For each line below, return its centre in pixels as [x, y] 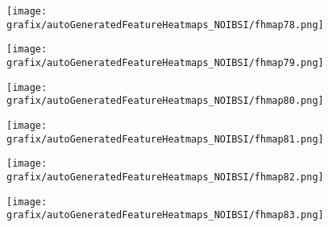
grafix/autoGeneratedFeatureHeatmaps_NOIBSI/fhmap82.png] [165, 177]
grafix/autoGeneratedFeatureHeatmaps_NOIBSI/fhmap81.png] [165, 139]
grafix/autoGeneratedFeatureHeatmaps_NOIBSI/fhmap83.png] [165, 215]
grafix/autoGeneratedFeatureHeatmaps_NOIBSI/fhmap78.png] [165, 25]
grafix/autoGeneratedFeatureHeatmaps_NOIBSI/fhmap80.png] [165, 101]
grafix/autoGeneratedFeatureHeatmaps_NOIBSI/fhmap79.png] [165, 62]
